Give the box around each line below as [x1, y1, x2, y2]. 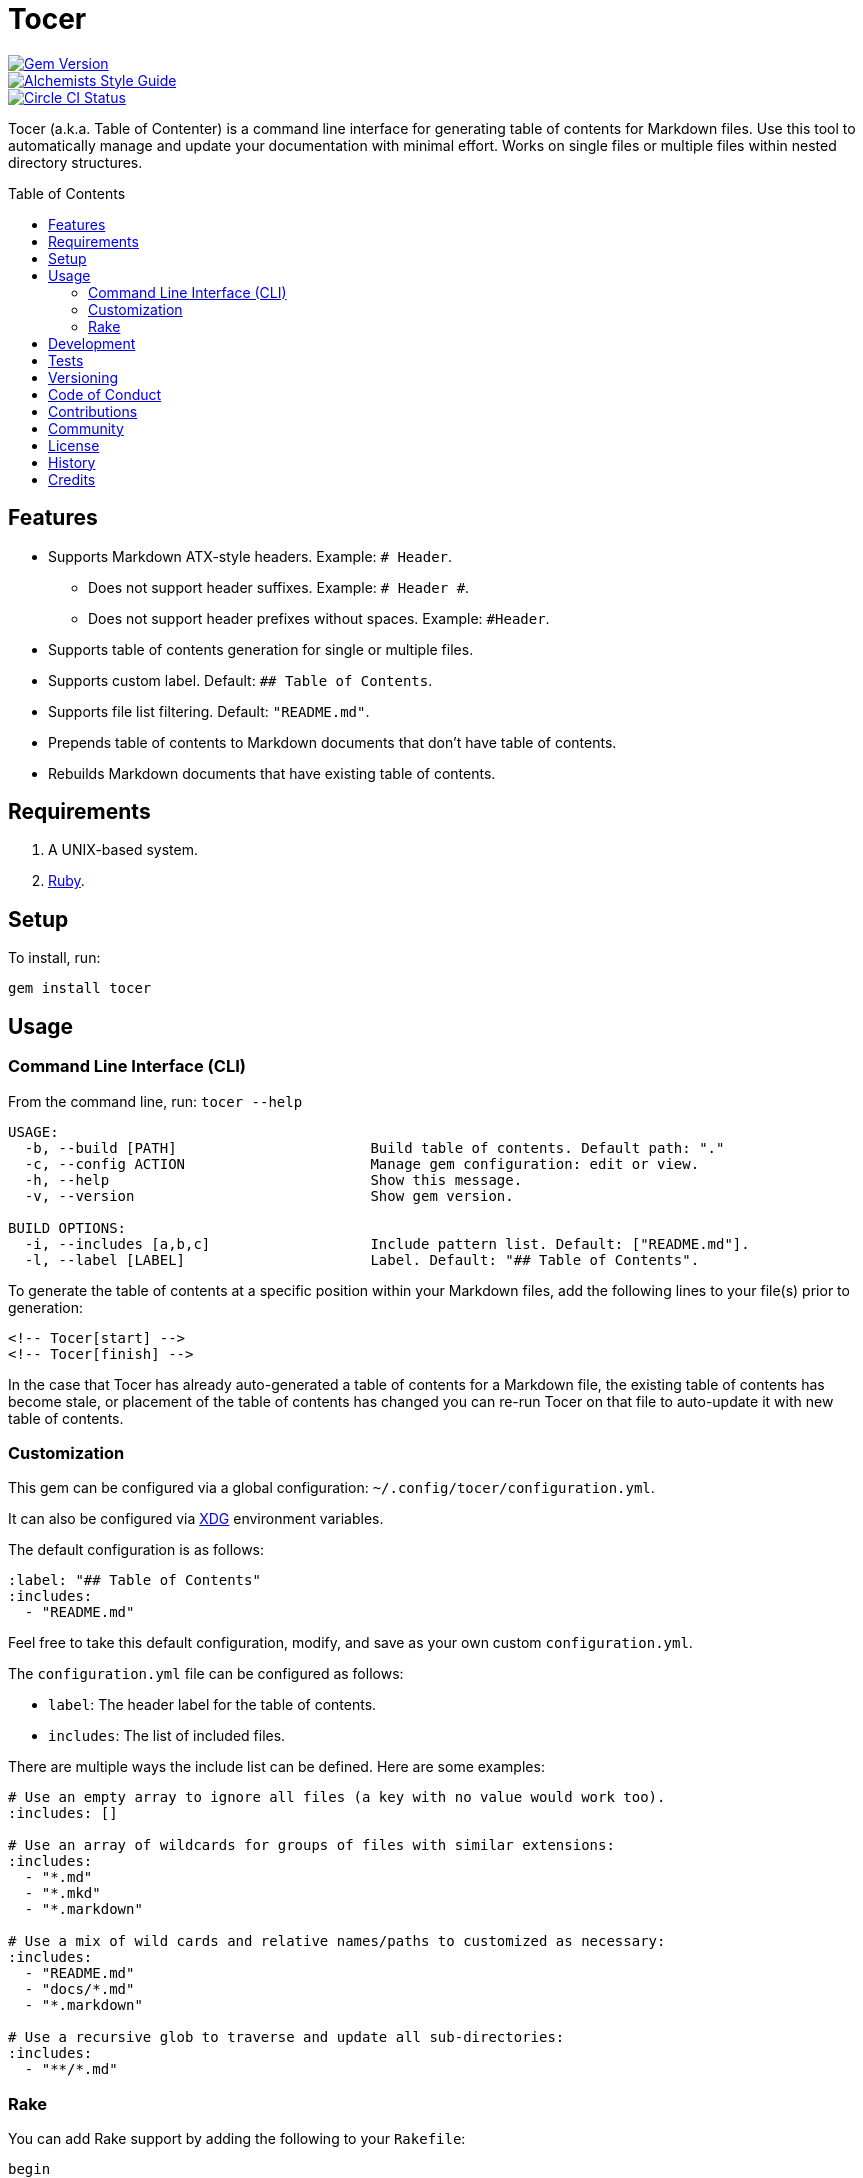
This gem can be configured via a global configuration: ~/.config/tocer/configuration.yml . [8, 1479, 655, 1497]
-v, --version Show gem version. [24, 1187, 514, 1204]
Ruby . [48, 872, 85, 890]
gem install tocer [8, 980, 152, 997]
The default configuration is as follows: [8, 1541, 265, 1559]
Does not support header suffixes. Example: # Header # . [88, 578, 470, 596]
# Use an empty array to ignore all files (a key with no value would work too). [8, 1789, 666, 1806]
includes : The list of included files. [48, 1727, 286, 1745]
